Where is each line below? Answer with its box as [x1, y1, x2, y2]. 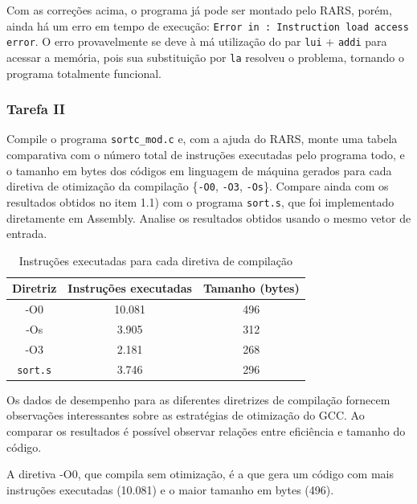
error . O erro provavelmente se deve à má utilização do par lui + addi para [6, 33, 387, 50]
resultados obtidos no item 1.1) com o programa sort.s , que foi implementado [6, 193, 395, 210]
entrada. [6, 225, 47, 242]
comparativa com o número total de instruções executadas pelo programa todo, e [6, 146, 405, 163]
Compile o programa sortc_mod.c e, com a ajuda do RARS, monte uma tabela [6, 130, 398, 147]
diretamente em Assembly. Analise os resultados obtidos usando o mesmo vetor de [6, 209, 411, 226]
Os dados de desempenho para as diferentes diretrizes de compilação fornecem [6, 391, 390, 408]
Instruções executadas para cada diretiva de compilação [18, 252, 292, 268]
